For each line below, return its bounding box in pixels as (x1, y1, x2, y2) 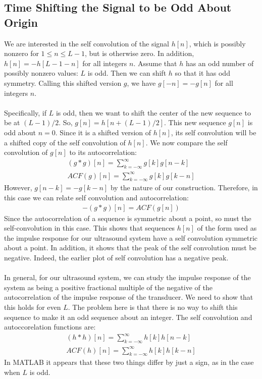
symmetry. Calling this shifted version (4, 77, 122, 88)
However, (4, 182, 32, 193)
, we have (127, 77, 156, 88)
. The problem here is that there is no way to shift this (68, 301, 238, 312)
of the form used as (197, 223, 257, 233)
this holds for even (4, 301, 61, 312)
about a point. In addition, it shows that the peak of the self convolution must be (4, 242, 256, 253)
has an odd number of (185, 58, 254, 68)
